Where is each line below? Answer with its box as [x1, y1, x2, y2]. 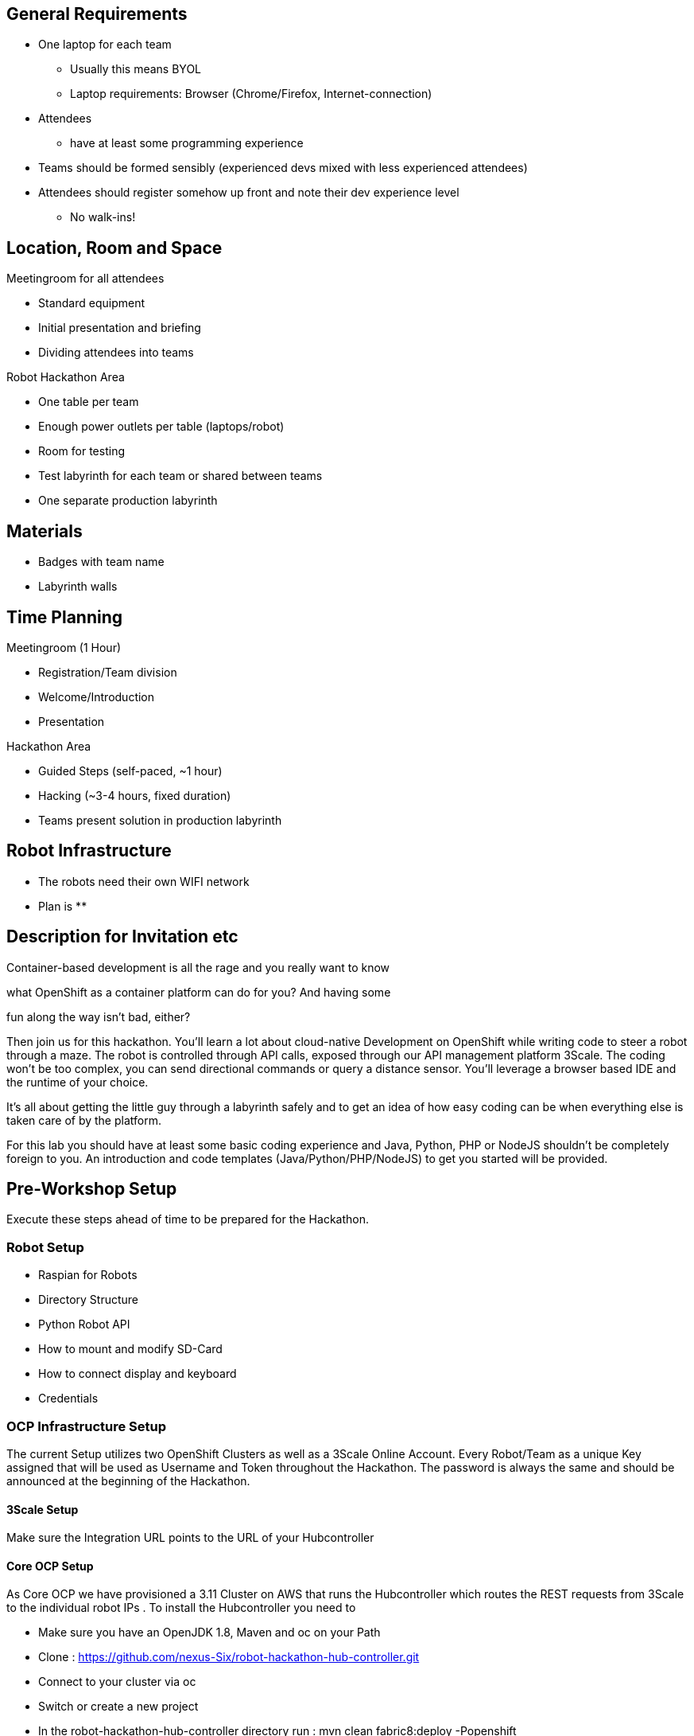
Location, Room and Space [6, 237, 223, 258]
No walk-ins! [70, 210, 136, 224]
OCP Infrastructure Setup [6, 1418, 167, 1434]
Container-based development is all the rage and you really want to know [6, 960, 390, 974]
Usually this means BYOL [70, 62, 202, 76]
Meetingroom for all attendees [6, 271, 165, 286]
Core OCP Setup [6, 1558, 94, 1573]
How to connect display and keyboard [38, 1367, 237, 1381]
